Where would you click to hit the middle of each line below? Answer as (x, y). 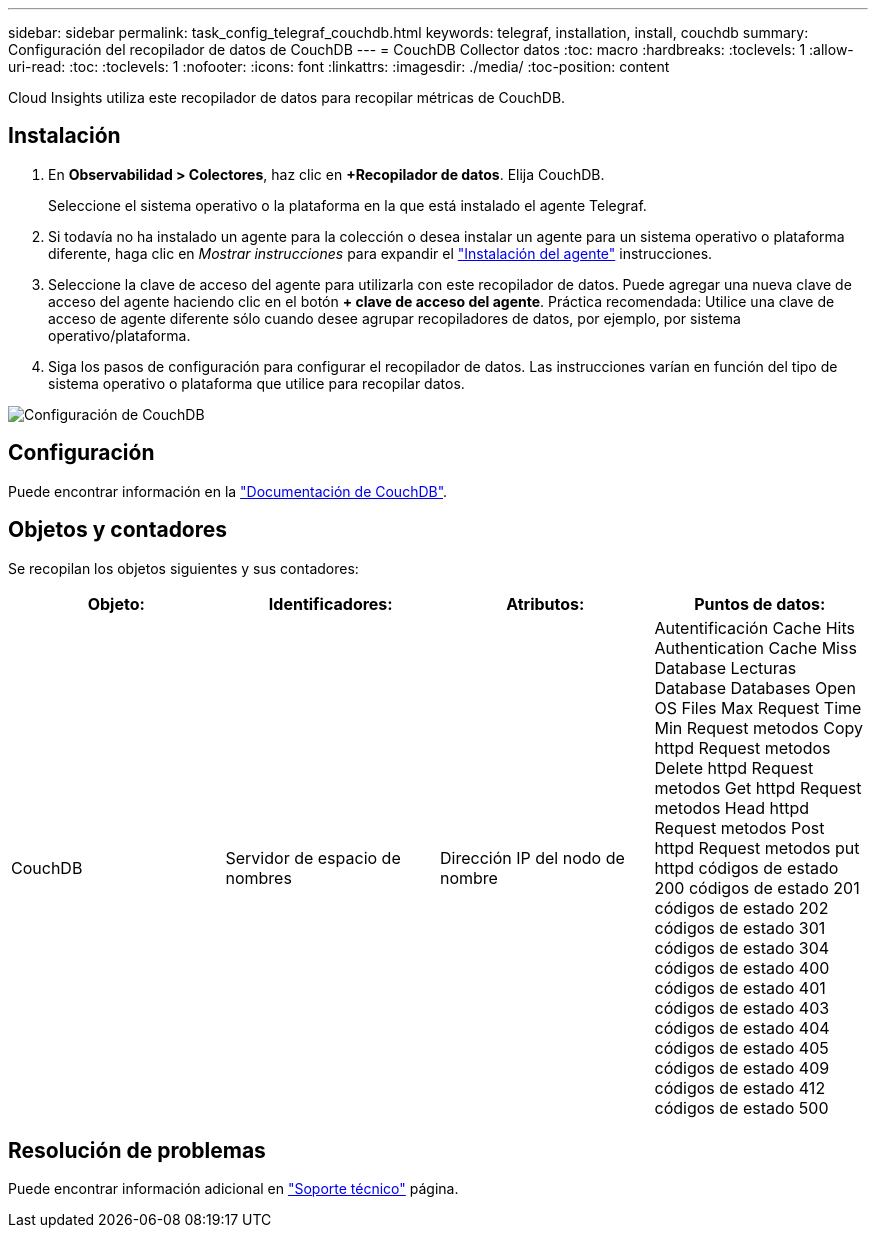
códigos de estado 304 (742, 947)
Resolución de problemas (137, 1150)
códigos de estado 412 (740, 1087)
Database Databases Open (755, 687)
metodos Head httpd (732, 807)
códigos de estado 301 (740, 927)
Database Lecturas (725, 667)
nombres (258, 877)
